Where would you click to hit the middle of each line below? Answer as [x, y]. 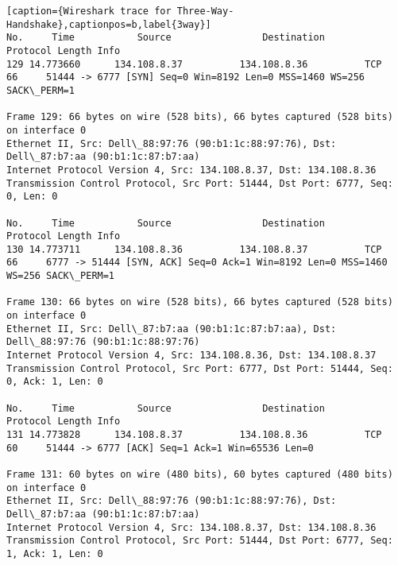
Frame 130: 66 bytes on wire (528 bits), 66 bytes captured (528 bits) [200, 302]
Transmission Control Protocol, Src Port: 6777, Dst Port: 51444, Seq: [200, 368]
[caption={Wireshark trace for [89, 11]
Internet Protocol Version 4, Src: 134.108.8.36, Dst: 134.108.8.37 [191, 356]
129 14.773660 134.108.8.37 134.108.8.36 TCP [194, 64]
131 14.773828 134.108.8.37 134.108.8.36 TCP [194, 435]
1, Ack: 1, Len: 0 [55, 553]
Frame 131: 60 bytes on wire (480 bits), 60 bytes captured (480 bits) [200, 474]
